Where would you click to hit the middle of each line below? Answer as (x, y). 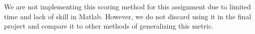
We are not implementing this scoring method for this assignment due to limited (127, 6)
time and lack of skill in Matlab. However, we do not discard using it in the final (128, 16)
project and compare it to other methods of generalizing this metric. (109, 26)
